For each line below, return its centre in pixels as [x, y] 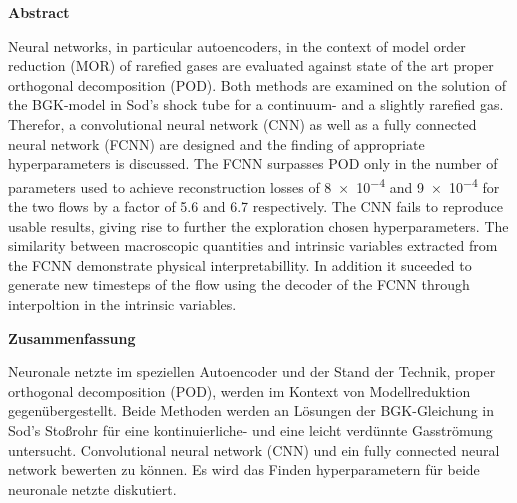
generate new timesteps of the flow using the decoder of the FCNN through [239, 284]
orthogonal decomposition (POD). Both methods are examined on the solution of [257, 84]
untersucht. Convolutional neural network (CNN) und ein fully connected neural [254, 449]
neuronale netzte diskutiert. [92, 488]
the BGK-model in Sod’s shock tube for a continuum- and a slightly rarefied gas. [256, 104]
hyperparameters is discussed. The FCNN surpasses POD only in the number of [253, 163]
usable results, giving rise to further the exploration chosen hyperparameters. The [258, 225]
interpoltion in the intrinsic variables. [122, 303]
